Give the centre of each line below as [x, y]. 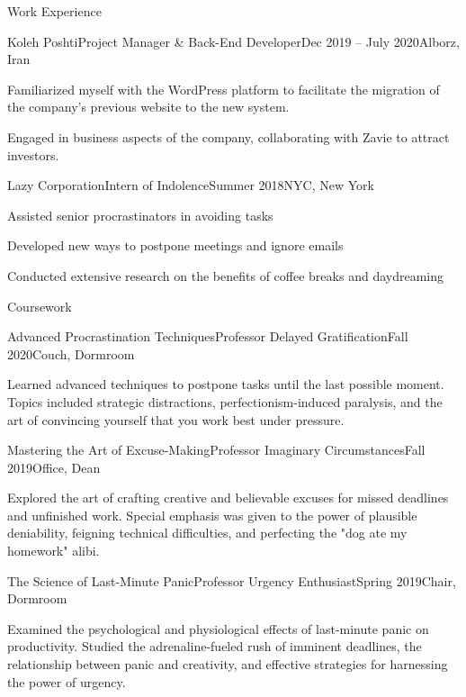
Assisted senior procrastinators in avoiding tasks [140, 215]
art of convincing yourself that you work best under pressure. [176, 419]
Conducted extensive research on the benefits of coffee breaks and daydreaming [225, 275]
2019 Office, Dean [54, 467]
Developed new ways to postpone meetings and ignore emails [175, 245]
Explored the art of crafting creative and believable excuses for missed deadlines [228, 498]
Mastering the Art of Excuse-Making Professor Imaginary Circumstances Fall [216, 450]
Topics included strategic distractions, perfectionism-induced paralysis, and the [225, 401]
